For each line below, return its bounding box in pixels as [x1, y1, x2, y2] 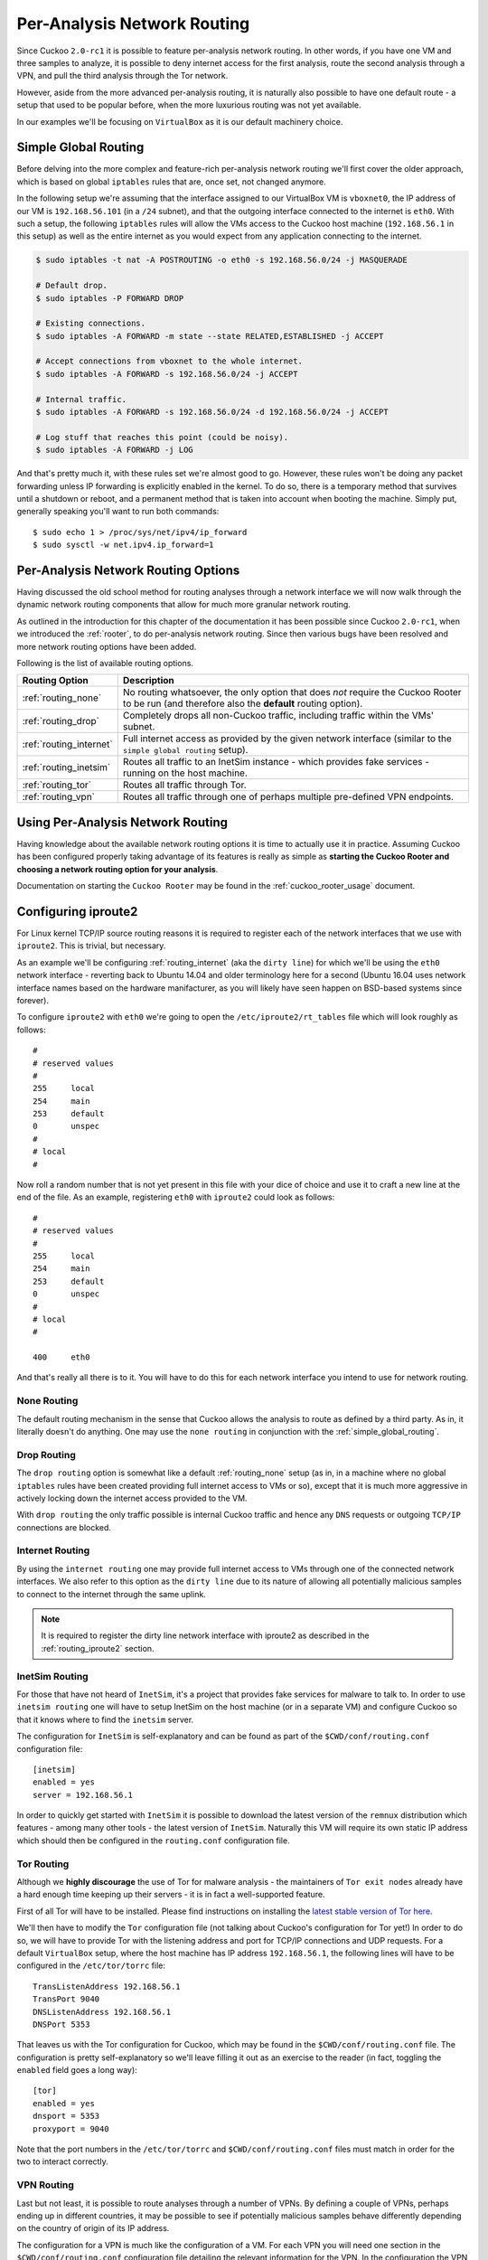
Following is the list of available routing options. [16, 658, 194, 668]
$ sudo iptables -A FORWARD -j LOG [35, 445, 193, 456]
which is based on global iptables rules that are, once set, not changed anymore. [16, 176, 327, 187]
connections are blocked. [16, 1521, 112, 1532]
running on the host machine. [122, 767, 249, 779]
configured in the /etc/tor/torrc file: [16, 1960, 166, 1971]
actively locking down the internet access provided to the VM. [16, 1493, 248, 1503]
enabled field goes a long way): [16, 2065, 137, 2076]
